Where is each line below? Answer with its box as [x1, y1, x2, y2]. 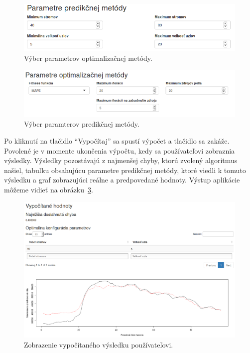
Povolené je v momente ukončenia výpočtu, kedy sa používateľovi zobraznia [4, 145, 235, 156]
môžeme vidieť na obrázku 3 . [4, 184, 93, 194]
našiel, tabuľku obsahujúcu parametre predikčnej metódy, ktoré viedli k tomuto [4, 165, 246, 175]
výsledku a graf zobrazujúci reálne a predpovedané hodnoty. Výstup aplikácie [4, 175, 240, 185]
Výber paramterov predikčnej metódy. [24, 119, 139, 129]
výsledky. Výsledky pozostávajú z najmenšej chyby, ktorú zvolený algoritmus [4, 155, 238, 166]
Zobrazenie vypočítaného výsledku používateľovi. [24, 339, 173, 350]
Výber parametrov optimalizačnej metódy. [24, 52, 152, 63]
